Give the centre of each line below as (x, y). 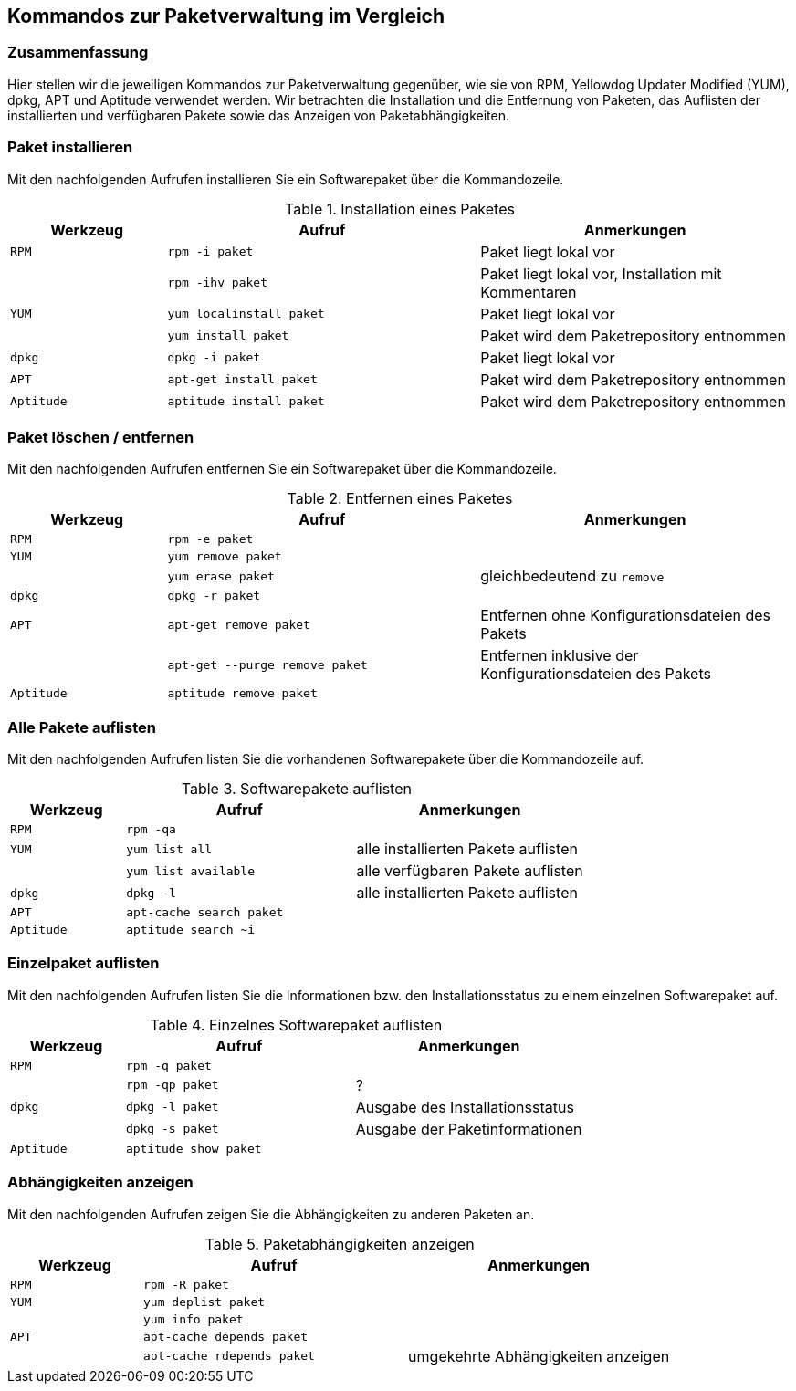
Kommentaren (529, 292)
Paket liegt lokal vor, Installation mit (601, 273)
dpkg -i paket (214, 358)
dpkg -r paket (214, 596)
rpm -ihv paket (217, 283)
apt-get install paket (242, 380)
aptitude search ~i (191, 930)
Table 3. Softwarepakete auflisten (296, 789)
